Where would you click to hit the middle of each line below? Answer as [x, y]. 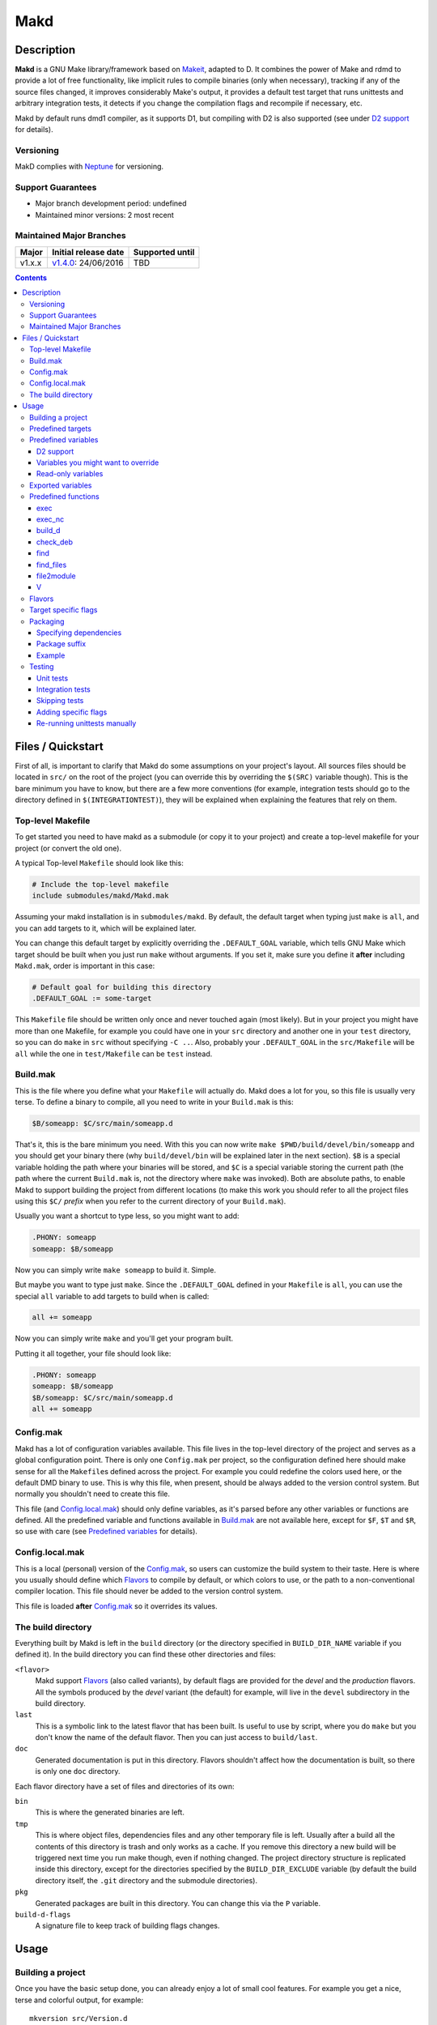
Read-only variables [70, 474]
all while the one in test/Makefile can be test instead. [114, 1054]
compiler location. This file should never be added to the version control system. [149, 1591]
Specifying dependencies [79, 633]
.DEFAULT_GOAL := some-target [92, 999]
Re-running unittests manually [87, 723]
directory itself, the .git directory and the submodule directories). [146, 1880]
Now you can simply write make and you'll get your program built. [124, 1339]
